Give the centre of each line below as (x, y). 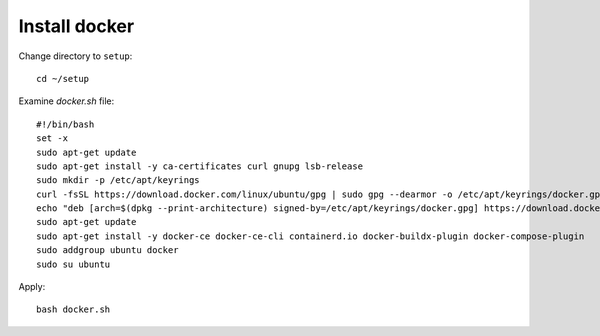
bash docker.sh (73, 309)
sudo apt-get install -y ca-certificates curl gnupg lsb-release (200, 166)
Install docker (76, 26)
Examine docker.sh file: (66, 101)
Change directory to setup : (75, 56)
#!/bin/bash (65, 124)
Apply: (32, 287)
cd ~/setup (63, 78)
